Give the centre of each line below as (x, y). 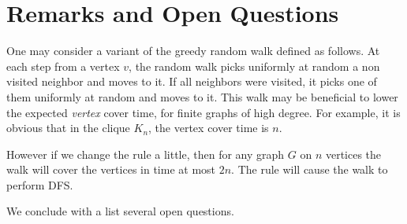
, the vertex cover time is (209, 128)
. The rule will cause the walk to (310, 169)
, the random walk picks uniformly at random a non (254, 66)
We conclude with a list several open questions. (120, 211)
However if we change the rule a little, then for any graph (146, 154)
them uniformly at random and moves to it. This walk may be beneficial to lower (202, 96)
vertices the (353, 154)
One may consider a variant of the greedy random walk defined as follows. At (193, 51)
